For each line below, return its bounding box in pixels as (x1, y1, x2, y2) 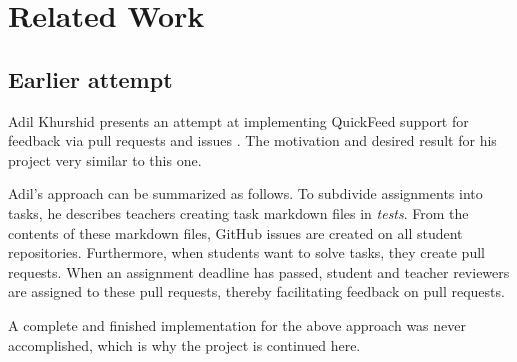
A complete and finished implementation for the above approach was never (8, 314, 466, 335)
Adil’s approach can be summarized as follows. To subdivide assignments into (8, 183, 483, 204)
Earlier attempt (8, 63, 173, 94)
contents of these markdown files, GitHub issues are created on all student (8, 222, 463, 243)
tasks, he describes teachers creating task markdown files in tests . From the (8, 202, 469, 223)
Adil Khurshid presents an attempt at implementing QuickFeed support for (8, 110, 469, 131)
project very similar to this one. (8, 149, 202, 170)
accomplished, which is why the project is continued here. (8, 334, 361, 355)
